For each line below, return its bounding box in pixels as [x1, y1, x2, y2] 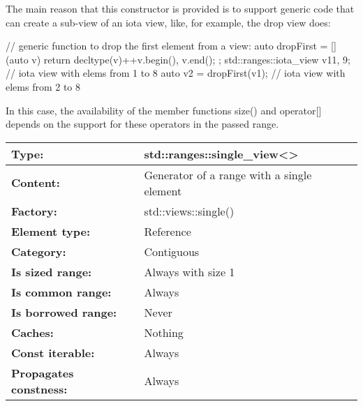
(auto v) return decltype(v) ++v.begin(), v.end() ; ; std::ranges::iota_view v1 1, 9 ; [6, 52, 350, 66]
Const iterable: [11, 344, 95, 361]
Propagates [11, 364, 74, 381]
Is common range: [11, 283, 112, 300]
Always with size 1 [144, 263, 235, 280]
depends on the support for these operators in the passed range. [6, 116, 279, 131]
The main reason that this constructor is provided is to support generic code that [6, 1, 355, 15]
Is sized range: [11, 263, 92, 280]
